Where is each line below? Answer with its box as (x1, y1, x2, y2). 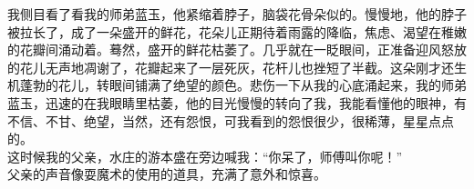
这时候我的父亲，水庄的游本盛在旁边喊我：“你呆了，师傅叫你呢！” (7, 146, 403, 165)
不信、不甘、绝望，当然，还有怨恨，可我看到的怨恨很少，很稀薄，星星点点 (7, 111, 454, 130)
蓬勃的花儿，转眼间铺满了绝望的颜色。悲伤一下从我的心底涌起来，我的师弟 (19, 75, 467, 94)
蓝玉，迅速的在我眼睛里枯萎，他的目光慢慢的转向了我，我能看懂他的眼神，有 (7, 93, 467, 112)
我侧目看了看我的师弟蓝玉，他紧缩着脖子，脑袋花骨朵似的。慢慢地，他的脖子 (7, 5, 467, 23)
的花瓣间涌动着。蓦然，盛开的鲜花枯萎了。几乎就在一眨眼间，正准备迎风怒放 (7, 40, 467, 59)
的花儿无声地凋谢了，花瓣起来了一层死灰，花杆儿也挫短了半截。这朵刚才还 (7, 57, 454, 76)
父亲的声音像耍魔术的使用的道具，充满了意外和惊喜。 (7, 164, 326, 184)
